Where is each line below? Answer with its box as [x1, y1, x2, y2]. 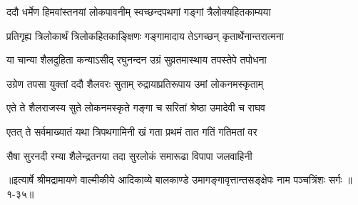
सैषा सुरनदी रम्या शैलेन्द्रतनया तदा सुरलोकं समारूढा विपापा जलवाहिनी [6, 148, 252, 163]
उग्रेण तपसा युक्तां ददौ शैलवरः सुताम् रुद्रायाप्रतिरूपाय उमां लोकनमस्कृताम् [6, 76, 264, 91]
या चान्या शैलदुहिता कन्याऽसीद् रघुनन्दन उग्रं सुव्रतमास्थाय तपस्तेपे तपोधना [6, 52, 267, 67]
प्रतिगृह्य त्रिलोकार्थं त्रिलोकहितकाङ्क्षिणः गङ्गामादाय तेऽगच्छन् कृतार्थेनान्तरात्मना [6, 28, 284, 43]
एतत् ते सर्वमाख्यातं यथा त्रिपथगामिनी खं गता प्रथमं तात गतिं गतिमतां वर [6, 124, 257, 139]
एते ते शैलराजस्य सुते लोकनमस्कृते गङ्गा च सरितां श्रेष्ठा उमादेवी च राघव [6, 100, 265, 115]
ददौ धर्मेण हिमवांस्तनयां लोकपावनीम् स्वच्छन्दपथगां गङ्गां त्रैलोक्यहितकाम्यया [6, 4, 271, 19]
